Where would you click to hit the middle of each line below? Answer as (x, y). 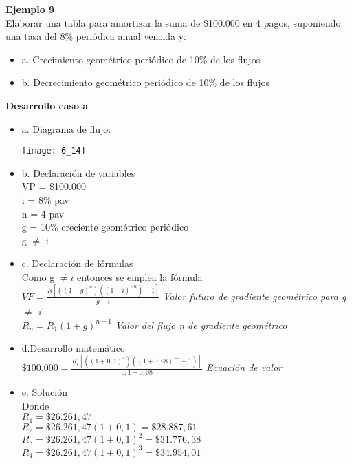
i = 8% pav (46, 200)
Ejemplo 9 (30, 9)
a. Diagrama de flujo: (66, 128)
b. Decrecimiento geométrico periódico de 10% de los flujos (145, 82)
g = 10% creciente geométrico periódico (105, 227)
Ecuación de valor (244, 367)
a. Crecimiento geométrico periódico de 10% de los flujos (141, 59)
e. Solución (44, 392)
